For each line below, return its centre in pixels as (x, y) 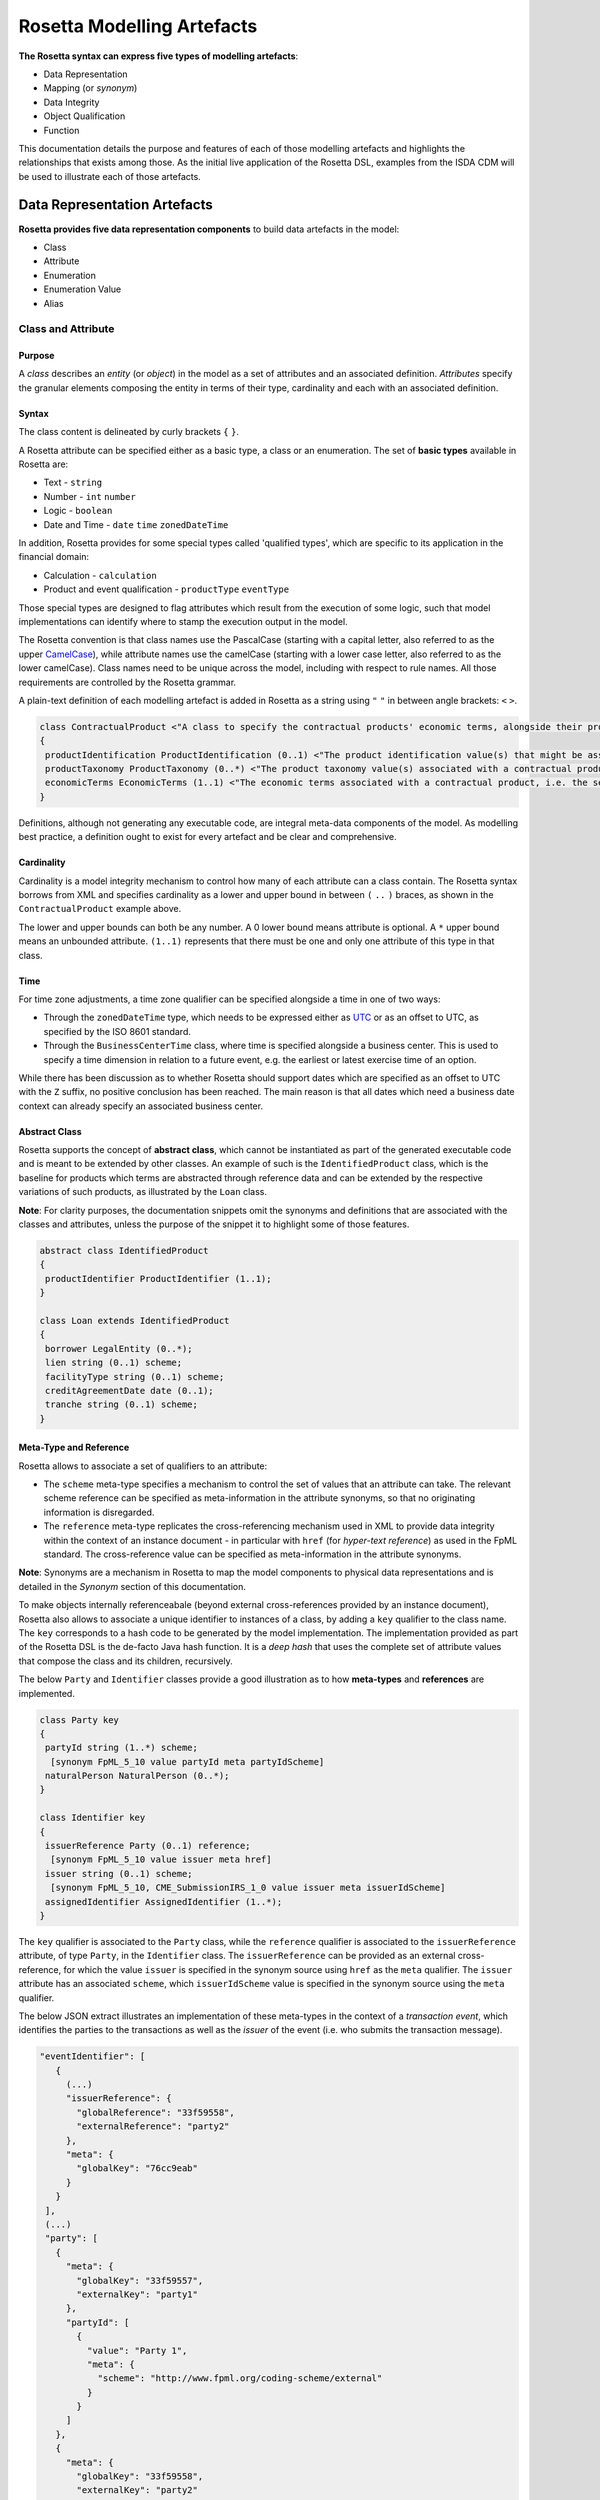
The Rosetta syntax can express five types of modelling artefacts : (158, 56)
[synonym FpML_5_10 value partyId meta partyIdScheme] (187, 1761)
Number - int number (90, 496)
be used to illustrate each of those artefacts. (110, 176)
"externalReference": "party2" (153, 2126)
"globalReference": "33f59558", (155, 2112)
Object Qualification (84, 116)
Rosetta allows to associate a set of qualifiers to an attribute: (143, 1466)
